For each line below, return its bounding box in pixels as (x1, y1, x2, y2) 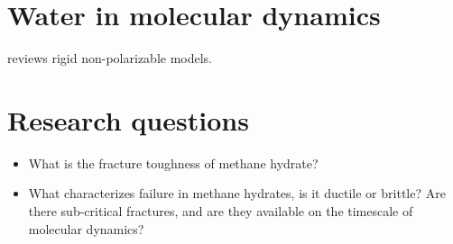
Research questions (7, 101, 249, 138)
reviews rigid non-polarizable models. (7, 49, 213, 68)
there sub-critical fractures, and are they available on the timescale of (28, 202, 413, 221)
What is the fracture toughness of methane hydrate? (28, 153, 319, 172)
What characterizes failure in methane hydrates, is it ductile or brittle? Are (28, 184, 446, 203)
